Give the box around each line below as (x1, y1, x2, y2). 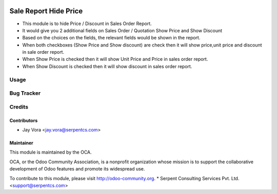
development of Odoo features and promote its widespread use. (9, 166, 145, 172)
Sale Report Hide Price (9, 7, 83, 15)
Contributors (9, 117, 38, 123)
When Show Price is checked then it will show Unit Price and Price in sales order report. (22, 56, 208, 62)
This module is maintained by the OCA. (9, 149, 92, 156)
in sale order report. (22, 49, 64, 55)
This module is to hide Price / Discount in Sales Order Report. (22, 20, 152, 27)
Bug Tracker (9, 90, 41, 97)
